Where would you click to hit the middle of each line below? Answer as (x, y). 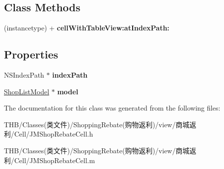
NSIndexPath (24, 75)
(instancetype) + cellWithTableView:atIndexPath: (87, 28)
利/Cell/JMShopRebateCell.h (49, 134)
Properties (31, 54)
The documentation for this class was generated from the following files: (112, 108)
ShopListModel (27, 91)
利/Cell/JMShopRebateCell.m (50, 160)
